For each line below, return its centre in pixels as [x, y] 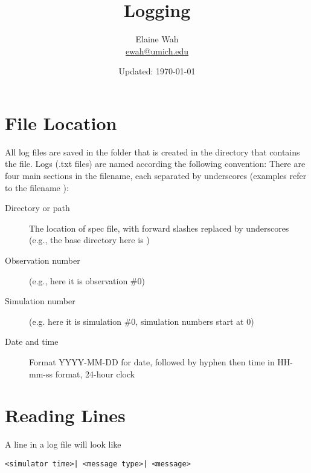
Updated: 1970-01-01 [157, 71]
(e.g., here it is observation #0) [87, 280]
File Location [61, 122]
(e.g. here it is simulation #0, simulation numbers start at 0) [142, 321]
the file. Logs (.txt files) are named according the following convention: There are [155, 164]
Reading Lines [65, 415]
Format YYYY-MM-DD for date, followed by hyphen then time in [152, 361]
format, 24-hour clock [95, 374]
